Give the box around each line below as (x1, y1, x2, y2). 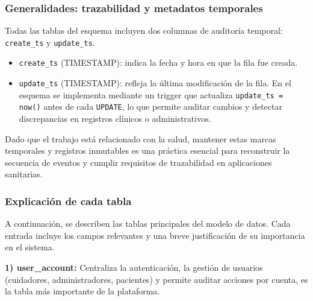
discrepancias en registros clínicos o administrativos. (19, 112, 211, 125)
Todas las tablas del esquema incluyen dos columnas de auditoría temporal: (5, 24, 283, 37)
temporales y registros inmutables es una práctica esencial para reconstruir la (5, 144, 290, 157)
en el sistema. (5, 241, 55, 253)
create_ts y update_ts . (5, 36, 95, 48)
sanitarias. (5, 168, 43, 180)
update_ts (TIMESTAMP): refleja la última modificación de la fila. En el (19, 77, 291, 89)
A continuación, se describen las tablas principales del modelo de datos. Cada (5, 217, 291, 230)
